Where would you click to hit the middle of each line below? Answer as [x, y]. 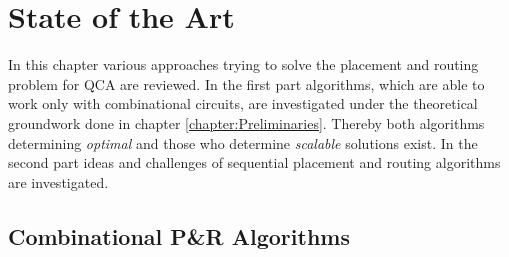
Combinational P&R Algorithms [179, 235]
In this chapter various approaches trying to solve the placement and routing [243, 64]
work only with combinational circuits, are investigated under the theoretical [243, 103]
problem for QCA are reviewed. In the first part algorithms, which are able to [246, 83]
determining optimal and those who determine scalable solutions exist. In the [243, 142]
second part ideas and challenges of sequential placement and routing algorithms [254, 162]
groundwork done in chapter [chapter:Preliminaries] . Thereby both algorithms [246, 122]
